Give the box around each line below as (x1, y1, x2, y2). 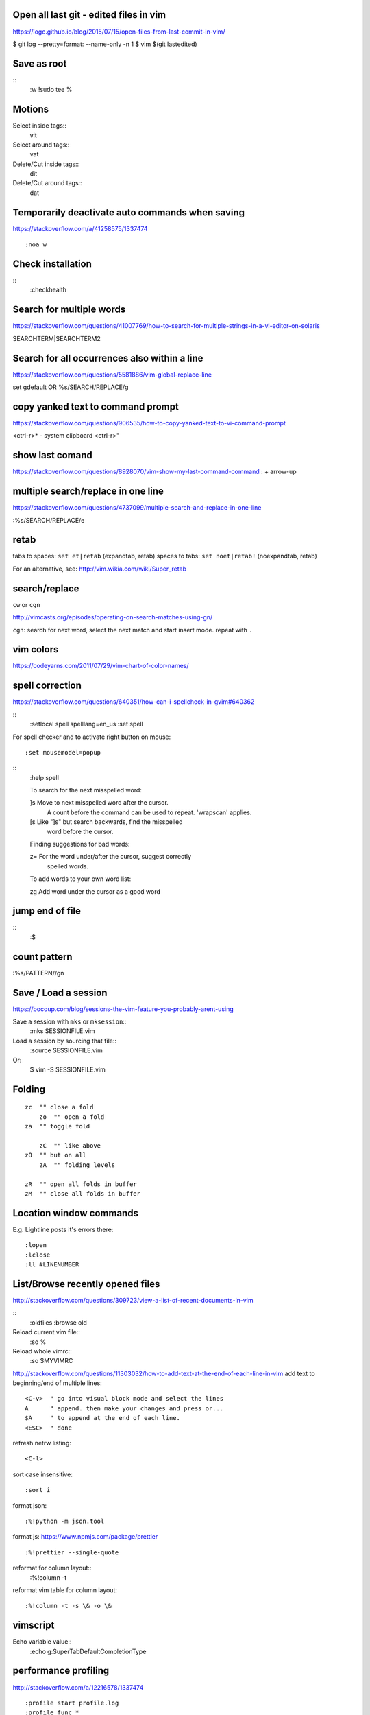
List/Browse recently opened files (12, 1278, 160, 1290)
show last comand (12, 449, 92, 461)
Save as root (12, 58, 67, 69)
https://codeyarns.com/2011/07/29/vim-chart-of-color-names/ (12, 662, 189, 670)
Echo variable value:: (12, 1637, 72, 1646)
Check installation (12, 258, 92, 270)
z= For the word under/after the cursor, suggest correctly (29, 853, 192, 861)
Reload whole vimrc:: (12, 1347, 72, 1355)
